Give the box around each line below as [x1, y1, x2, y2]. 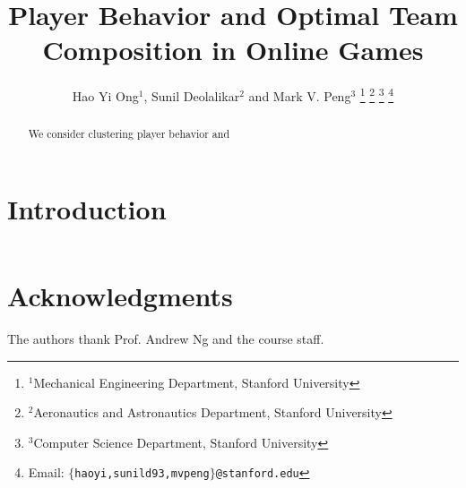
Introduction [7, 191, 167, 227]
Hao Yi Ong [72, 86, 139, 105]
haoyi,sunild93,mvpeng [74, 467, 210, 481]
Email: [28, 463, 65, 482]
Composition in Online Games [42, 31, 424, 68]
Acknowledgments [7, 278, 233, 314]
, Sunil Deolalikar [143, 86, 240, 105]
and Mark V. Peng [248, 86, 351, 105]
